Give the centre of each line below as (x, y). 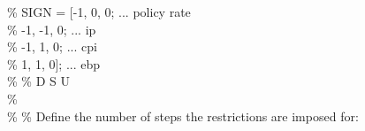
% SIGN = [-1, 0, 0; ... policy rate (99, 12)
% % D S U (38, 81)
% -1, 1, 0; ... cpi (52, 46)
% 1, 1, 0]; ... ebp (53, 63)
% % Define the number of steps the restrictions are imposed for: (183, 116)
